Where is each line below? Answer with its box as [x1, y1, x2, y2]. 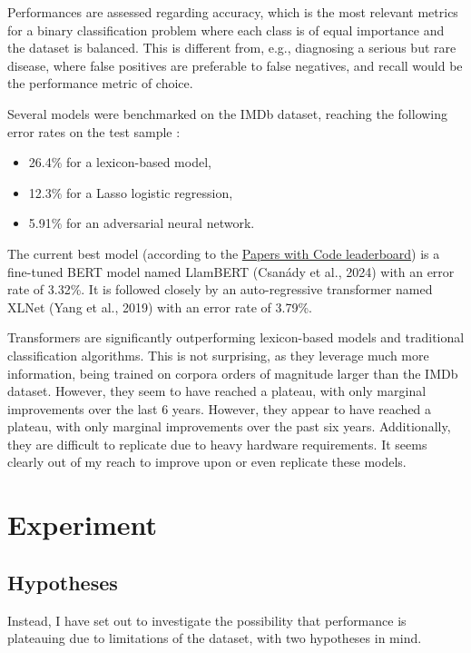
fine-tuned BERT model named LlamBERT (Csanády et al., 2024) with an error [7, 262, 455, 281]
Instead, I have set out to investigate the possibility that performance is [7, 610, 407, 629]
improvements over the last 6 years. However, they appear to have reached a [7, 399, 432, 418]
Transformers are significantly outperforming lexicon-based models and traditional [7, 328, 465, 347]
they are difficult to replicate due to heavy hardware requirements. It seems [7, 434, 427, 453]
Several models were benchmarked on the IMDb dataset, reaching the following [7, 104, 448, 123]
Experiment [7, 506, 158, 543]
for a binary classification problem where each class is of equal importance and [7, 20, 445, 39]
